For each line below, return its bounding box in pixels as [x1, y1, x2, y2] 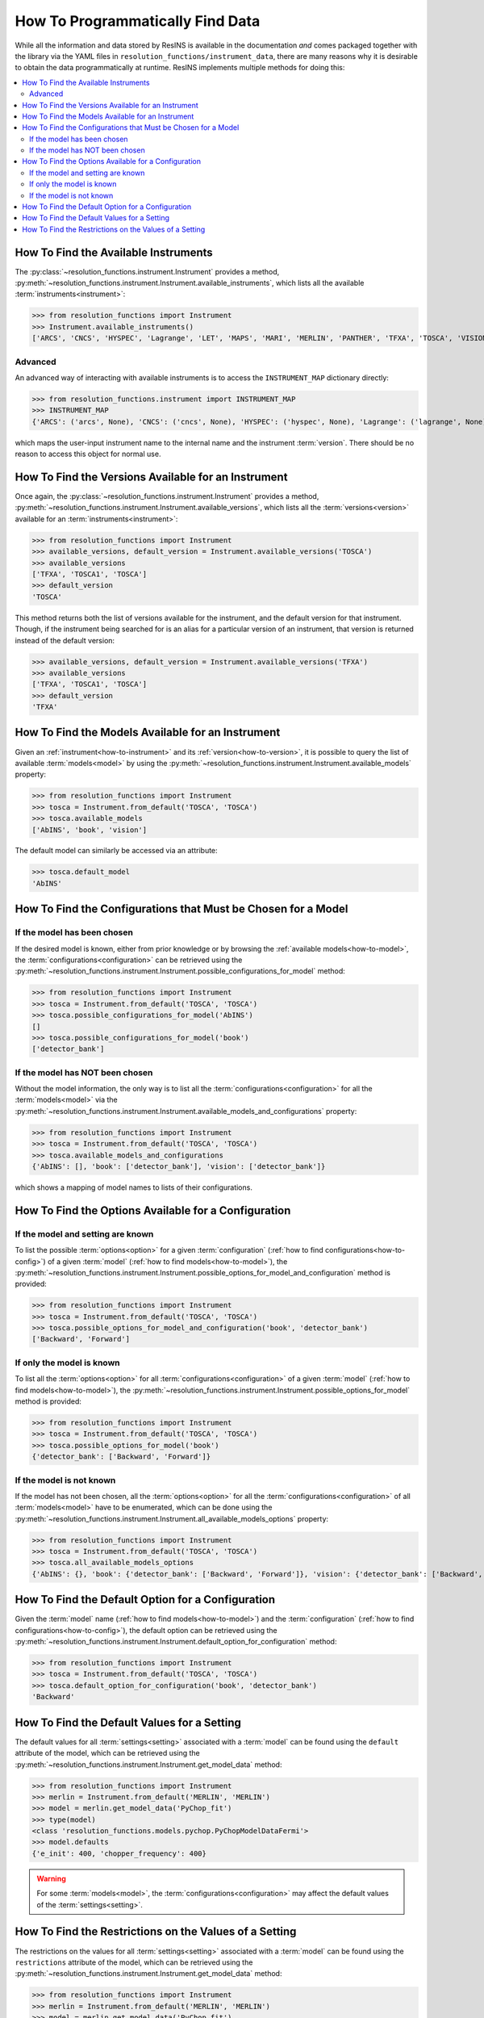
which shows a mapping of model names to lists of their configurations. [15, 1183, 253, 1192]
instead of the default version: [15, 635, 115, 645]
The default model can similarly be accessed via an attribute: [15, 846, 218, 856]
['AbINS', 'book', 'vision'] [31, 825, 148, 835]
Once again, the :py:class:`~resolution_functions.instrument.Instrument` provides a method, [15, 492, 319, 501]
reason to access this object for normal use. [15, 449, 161, 459]
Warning [36, 1874, 66, 1883]
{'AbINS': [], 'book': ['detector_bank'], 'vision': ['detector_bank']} [31, 1162, 326, 1170]
